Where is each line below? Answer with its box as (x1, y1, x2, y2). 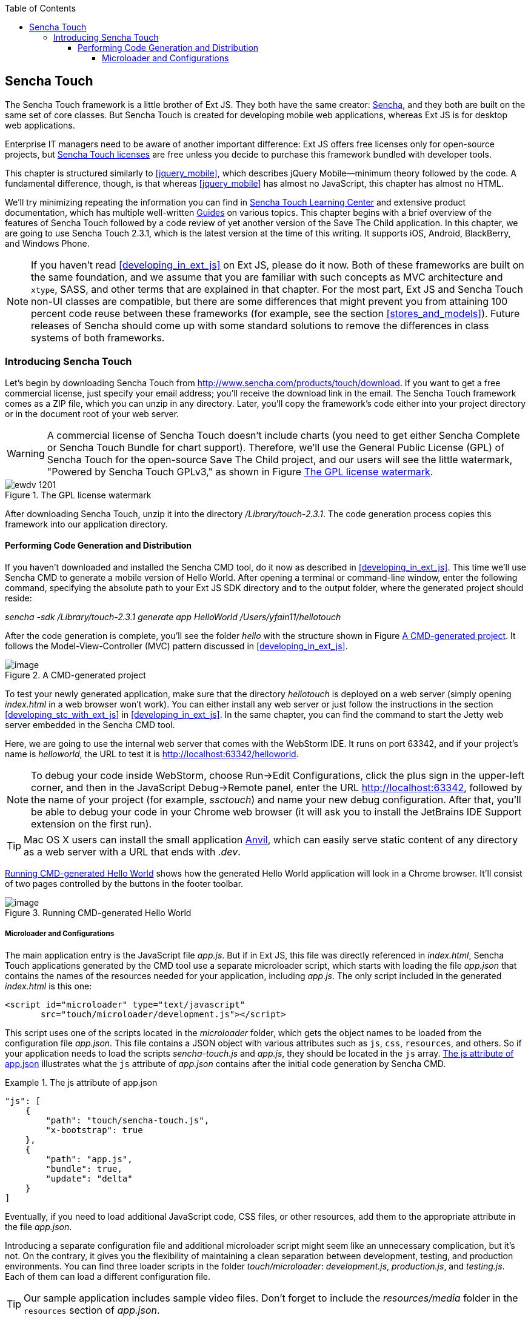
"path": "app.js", (45, 1154, 133, 1164)
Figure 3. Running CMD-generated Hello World (5, 907, 192, 918)
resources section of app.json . (24, 1303, 160, 1316)
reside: (5, 592, 32, 603)
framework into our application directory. (5, 518, 168, 529)
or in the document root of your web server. (5, 408, 179, 419)
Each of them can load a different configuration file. (5, 1271, 211, 1282)
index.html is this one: (5, 980, 92, 991)
